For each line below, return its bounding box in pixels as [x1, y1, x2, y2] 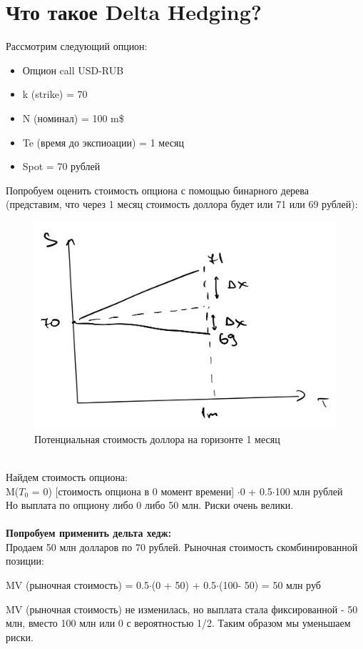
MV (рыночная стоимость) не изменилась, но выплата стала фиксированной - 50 [6, 601, 358, 616]
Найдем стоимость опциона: [6, 469, 128, 484]
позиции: [6, 553, 44, 568]
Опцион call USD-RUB [22, 62, 124, 77]
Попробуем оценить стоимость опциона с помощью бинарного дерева [6, 182, 309, 197]
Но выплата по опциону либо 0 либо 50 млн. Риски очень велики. [6, 497, 294, 512]
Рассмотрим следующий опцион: [6, 39, 148, 54]
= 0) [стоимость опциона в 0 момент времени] [31, 483, 235, 498]
